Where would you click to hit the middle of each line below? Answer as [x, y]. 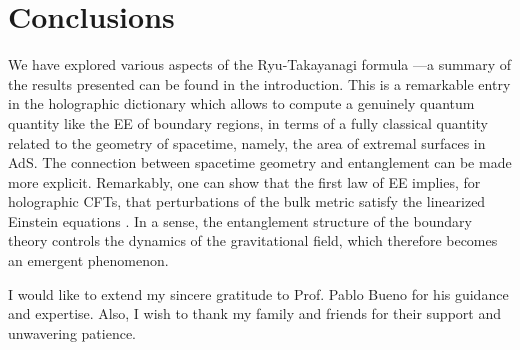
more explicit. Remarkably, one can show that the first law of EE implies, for [244, 181]
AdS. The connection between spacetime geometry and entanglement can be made [260, 162]
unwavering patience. [72, 332]
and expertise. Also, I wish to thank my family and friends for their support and [254, 313]
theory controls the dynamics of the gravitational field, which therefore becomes [253, 240]
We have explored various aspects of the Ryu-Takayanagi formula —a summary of [260, 64]
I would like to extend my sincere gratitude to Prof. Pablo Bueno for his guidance [258, 293]
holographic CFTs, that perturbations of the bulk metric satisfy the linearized [247, 201]
